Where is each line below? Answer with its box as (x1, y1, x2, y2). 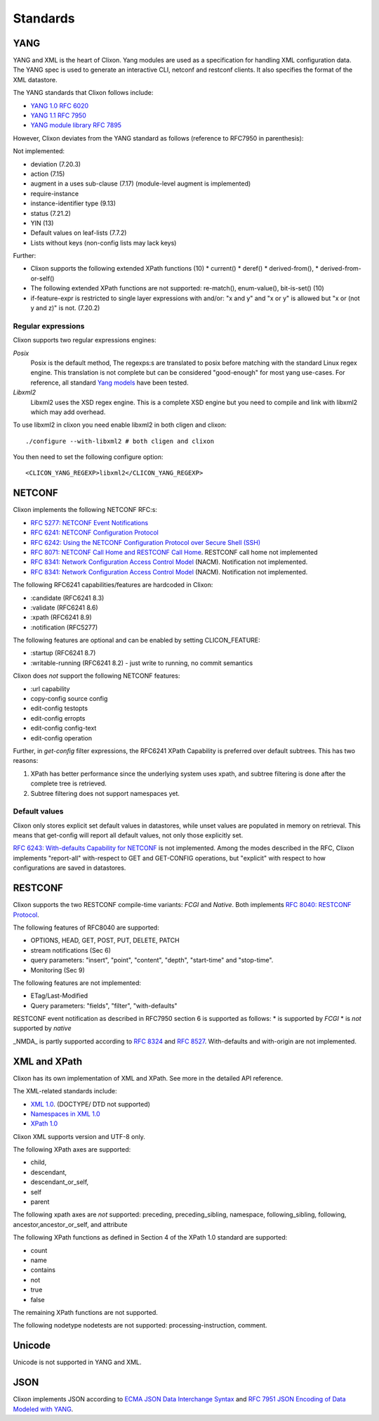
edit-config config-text (30, 724, 97, 733)
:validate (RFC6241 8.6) (30, 603, 98, 612)
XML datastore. (13, 75, 58, 84)
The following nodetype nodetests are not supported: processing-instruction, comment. (13, 1321, 267, 1330)
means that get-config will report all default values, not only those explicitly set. (13, 831, 244, 840)
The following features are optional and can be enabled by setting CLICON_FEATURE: (13, 636, 261, 645)
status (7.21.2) (30, 209, 72, 217)
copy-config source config (30, 695, 108, 703)
